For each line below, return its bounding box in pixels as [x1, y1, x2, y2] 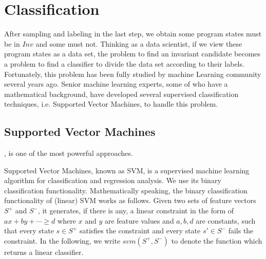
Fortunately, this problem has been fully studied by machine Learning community [4, 68, 261, 79]
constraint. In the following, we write [4, 235, 121, 246]
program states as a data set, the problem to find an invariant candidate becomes [4, 48, 261, 59]
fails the [228, 225, 254, 236]
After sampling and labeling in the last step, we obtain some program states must [4, 28, 262, 39]
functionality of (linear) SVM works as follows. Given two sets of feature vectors [4, 195, 256, 206]
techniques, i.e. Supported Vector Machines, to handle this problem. [4, 98, 218, 109]
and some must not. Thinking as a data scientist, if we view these [35, 38, 242, 49]
